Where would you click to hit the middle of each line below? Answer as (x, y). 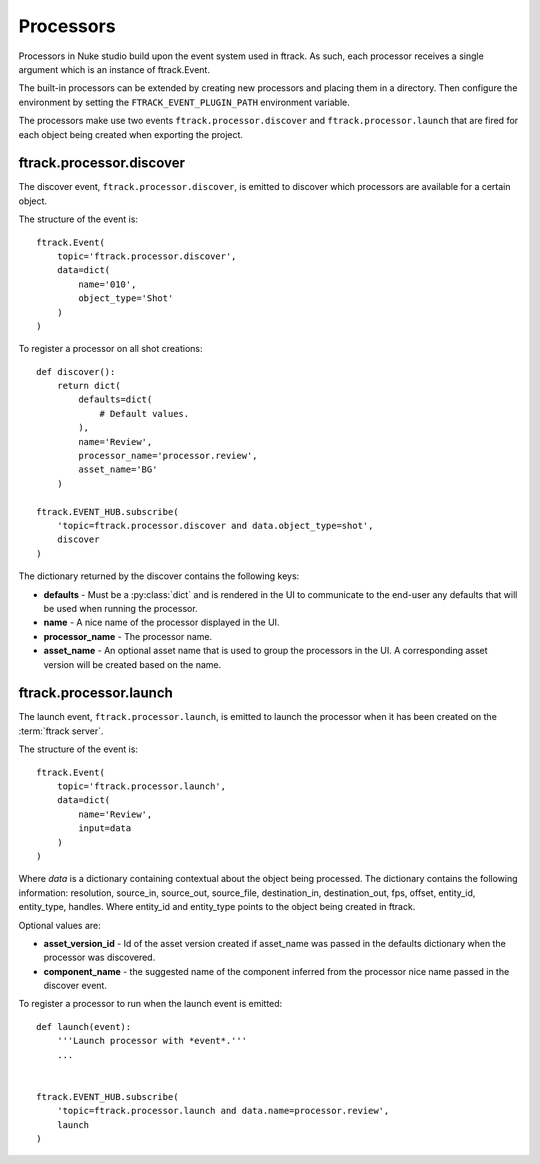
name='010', (107, 284)
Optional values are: (60, 925)
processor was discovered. (99, 957)
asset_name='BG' (118, 469)
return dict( (88, 386)
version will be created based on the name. (132, 664)
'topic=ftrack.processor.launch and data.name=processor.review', (223, 1111)
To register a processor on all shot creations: (111, 349)
